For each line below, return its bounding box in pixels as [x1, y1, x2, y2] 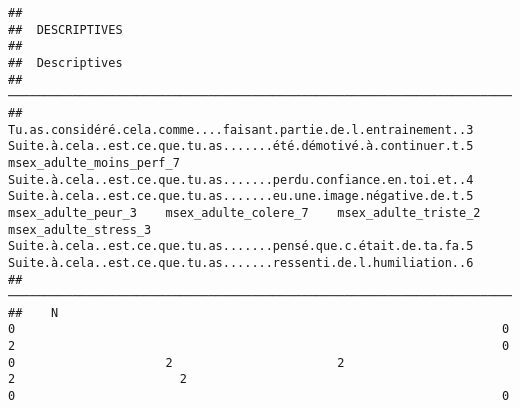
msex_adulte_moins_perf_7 [8, 155, 180, 170]
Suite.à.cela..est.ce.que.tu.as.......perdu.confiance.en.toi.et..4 [8, 172, 474, 187]
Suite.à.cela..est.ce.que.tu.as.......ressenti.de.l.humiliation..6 [8, 255, 474, 270]
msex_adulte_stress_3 [8, 222, 152, 237]
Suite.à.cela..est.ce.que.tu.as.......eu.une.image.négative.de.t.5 [8, 189, 474, 204]
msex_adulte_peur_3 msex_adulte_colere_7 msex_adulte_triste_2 [8, 205, 481, 220]
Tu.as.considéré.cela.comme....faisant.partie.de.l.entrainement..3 [8, 122, 474, 137]
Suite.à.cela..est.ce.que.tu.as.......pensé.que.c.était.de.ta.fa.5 [8, 239, 474, 254]
